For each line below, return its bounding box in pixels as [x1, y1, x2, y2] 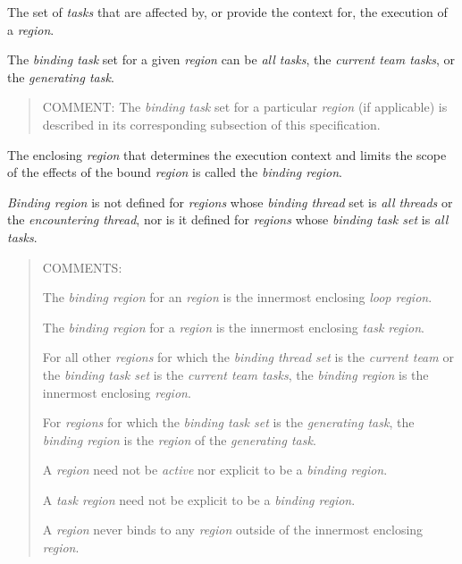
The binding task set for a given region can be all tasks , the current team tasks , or [7, 50, 455, 69]
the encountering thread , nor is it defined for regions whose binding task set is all [7, 210, 449, 229]
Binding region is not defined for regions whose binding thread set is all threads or [7, 192, 453, 211]
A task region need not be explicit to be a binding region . [42, 490, 356, 509]
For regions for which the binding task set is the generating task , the [42, 413, 415, 432]
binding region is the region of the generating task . [42, 430, 316, 449]
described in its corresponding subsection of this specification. [42, 114, 381, 133]
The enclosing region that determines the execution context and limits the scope [7, 145, 447, 164]
